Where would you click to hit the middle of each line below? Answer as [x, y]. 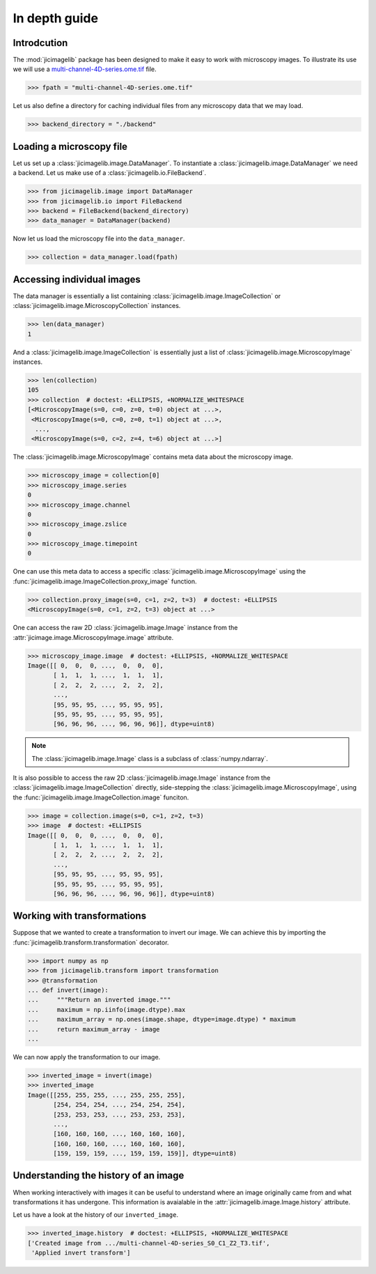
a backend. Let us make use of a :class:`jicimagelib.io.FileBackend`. [110, 173]
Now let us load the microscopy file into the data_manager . [99, 239]
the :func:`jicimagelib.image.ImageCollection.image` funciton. [101, 797]
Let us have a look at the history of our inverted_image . [96, 1215]
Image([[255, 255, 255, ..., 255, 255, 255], [107, 1095]
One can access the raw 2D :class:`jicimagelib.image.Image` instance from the [125, 628]
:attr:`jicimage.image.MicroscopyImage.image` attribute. [93, 637]
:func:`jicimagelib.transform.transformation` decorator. [91, 942]
